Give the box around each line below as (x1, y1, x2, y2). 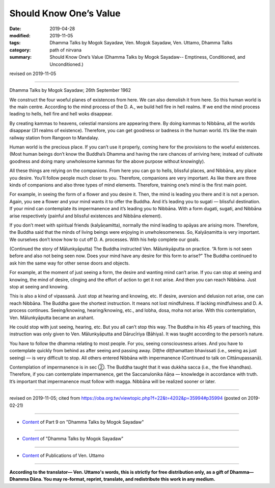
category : (9, 46, 31, 53)
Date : (9, 26, 21, 32)
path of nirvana (49, 46, 81, 53)
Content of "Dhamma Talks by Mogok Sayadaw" (22, 435, 124, 442)
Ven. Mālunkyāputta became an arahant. (9, 314, 95, 321)
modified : (9, 32, 31, 38)
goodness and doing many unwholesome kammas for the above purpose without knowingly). (9, 158, 206, 164)
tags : (9, 40, 21, 46)
